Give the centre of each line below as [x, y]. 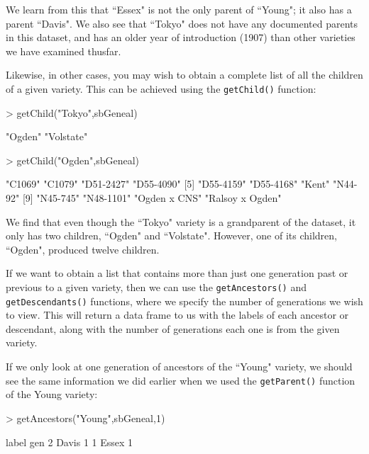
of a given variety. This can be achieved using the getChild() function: [161, 88]
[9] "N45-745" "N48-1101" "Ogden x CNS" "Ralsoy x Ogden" [152, 198]
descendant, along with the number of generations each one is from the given [173, 328]
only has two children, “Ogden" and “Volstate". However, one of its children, [171, 235]
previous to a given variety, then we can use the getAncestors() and [156, 286]
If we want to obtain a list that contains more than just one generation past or [177, 273]
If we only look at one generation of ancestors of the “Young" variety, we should [179, 367]
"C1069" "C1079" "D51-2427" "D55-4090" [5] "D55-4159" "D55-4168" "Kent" [168, 184]
